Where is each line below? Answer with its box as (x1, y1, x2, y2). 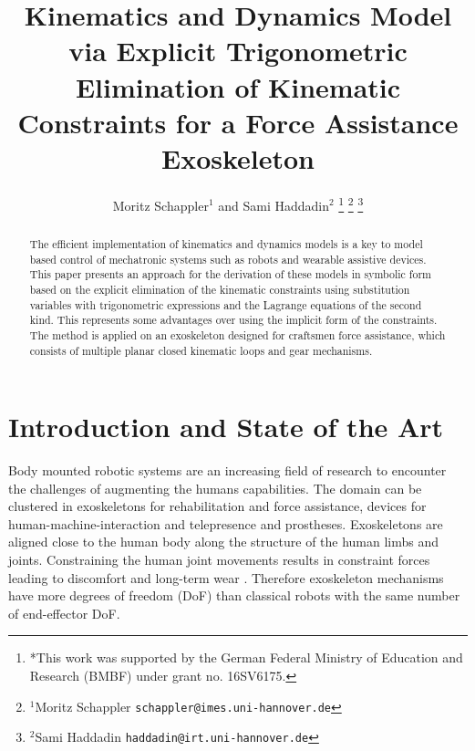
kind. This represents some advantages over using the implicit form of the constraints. (29, 312, 438, 328)
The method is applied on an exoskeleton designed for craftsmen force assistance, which (29, 327, 446, 342)
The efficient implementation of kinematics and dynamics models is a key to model (29, 235, 423, 251)
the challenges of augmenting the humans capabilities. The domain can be (8, 478, 422, 497)
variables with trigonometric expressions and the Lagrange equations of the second (29, 297, 422, 312)
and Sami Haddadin (218, 195, 329, 214)
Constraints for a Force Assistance (17, 103, 459, 141)
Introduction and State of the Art (8, 408, 444, 445)
